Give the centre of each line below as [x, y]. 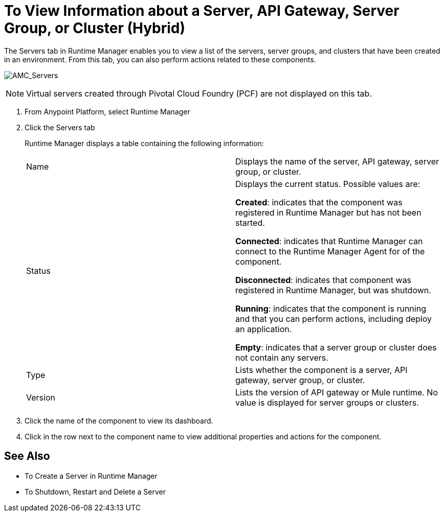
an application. [264, 329]
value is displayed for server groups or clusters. [327, 402]
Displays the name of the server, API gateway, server [337, 161]
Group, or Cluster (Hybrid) [95, 28]
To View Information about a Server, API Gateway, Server [202, 11]
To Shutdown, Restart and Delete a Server [95, 491]
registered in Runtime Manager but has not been [328, 212]
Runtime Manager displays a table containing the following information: [144, 143]
